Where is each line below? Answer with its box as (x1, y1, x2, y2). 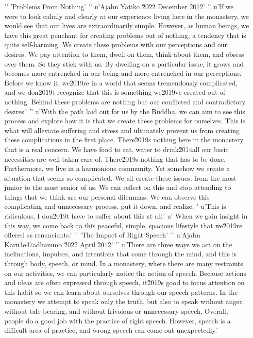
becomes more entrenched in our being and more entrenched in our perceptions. (4, 68, 242, 78)
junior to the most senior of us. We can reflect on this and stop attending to (4, 182, 231, 192)
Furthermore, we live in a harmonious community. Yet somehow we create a (4, 163, 230, 173)
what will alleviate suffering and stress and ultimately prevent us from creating (4, 125, 239, 135)
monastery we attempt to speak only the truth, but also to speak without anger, (4, 296, 244, 306)
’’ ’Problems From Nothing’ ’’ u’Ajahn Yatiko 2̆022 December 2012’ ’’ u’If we (4, 1, 234, 11)
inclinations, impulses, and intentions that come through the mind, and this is (4, 249, 237, 259)
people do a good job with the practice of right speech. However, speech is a (4, 315, 231, 325)
